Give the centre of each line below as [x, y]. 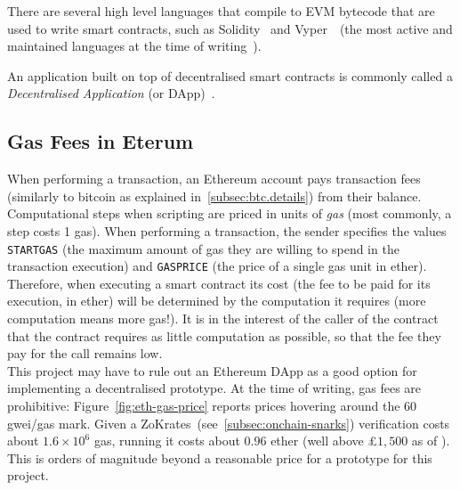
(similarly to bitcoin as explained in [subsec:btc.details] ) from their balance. [214, 196]
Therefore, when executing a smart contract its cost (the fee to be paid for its [219, 283]
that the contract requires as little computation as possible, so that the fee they [224, 335]
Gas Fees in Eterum [101, 141]
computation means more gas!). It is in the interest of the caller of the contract [223, 318]
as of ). [431, 441]
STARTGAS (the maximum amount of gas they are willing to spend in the [203, 248]
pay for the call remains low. [85, 353]
